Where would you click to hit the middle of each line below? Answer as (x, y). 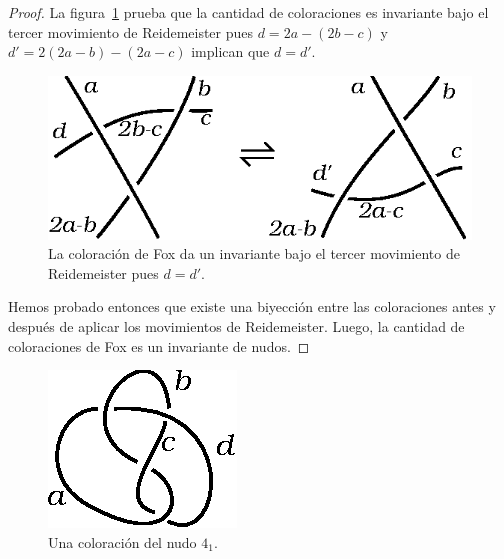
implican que (230, 51)
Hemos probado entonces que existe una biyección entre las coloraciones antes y (252, 306)
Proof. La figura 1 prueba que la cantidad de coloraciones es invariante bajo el (248, 12)
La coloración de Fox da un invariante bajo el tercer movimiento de (254, 253)
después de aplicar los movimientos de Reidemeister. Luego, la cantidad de (236, 325)
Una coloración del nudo (122, 541)
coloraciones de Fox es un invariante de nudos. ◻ (159, 345)
